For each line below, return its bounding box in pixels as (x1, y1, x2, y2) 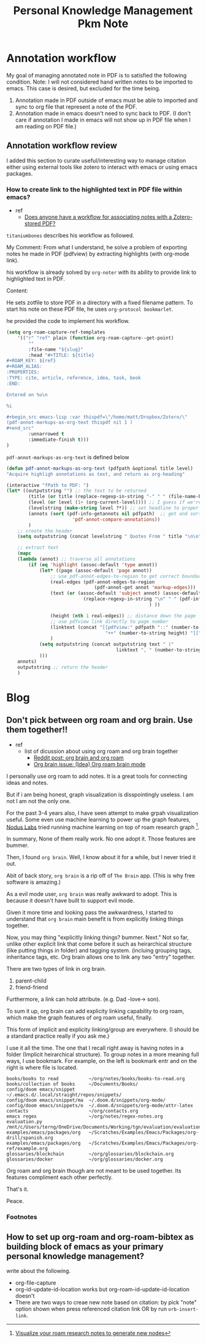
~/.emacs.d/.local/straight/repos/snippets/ (6, 1092, 122, 1098)
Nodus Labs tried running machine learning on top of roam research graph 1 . (6, 822, 200, 831)
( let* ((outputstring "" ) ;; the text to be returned (6, 488, 147, 494)
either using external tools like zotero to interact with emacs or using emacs (6, 163, 198, 171)
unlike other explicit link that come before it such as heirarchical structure (6, 940, 192, 948)
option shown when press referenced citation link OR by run (15, 1305, 167, 1312)
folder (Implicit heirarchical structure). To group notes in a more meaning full (6, 1051, 199, 1058)
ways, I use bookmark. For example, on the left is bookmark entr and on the (6, 1057, 197, 1065)
